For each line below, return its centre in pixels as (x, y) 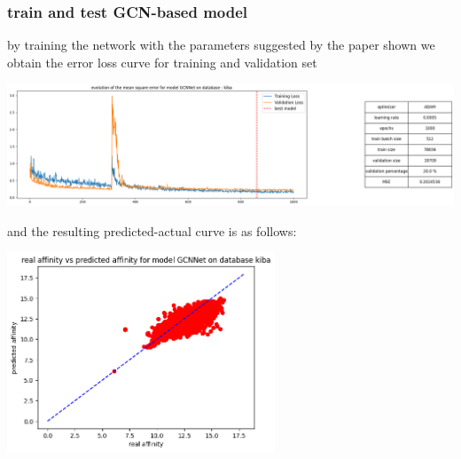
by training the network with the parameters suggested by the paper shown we (221, 45)
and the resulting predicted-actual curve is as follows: (152, 230)
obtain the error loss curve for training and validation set (162, 62)
